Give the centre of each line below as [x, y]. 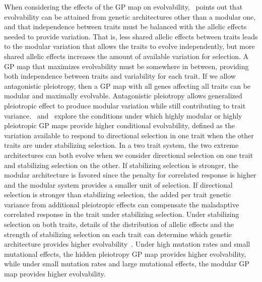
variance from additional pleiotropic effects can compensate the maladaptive [122, 204]
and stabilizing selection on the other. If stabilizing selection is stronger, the [121, 165]
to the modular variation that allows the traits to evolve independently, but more [129, 46]
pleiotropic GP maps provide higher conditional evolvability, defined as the [119, 125]
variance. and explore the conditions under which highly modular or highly [123, 115]
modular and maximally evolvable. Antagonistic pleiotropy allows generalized [123, 96]
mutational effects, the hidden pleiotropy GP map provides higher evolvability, [125, 253]
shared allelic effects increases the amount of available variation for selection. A [126, 56]
